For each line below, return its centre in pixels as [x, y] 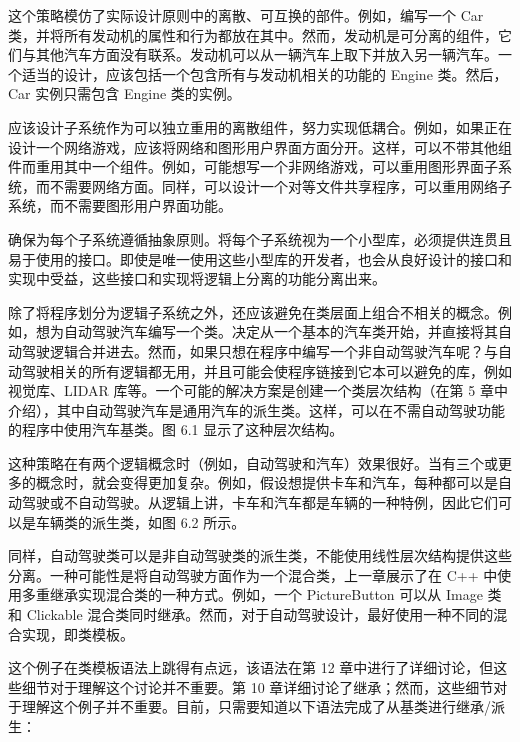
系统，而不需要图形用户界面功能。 [120, 205]
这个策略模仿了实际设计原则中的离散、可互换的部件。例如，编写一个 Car [246, 15]
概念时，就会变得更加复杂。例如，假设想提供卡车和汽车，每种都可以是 [266, 482]
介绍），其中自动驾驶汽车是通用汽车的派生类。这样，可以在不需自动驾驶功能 [256, 409]
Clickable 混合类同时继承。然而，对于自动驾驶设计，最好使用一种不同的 [260, 614]
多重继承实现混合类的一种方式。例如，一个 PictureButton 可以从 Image [252, 594]
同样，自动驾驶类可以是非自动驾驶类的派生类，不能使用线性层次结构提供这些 [260, 555]
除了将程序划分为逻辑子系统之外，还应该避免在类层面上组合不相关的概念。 [253, 311]
